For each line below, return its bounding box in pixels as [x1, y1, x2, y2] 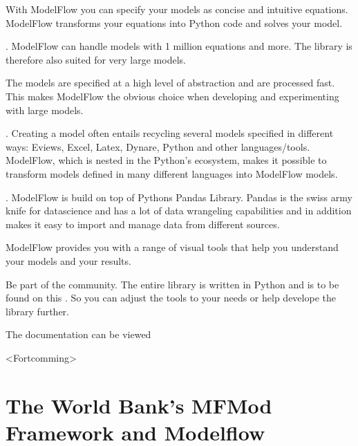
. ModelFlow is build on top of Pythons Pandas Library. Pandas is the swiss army [6, 189, 352, 204]
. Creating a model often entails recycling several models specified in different [6, 126, 334, 140]
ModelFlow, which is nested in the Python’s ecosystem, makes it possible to [6, 153, 327, 167]
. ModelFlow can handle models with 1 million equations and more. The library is [6, 39, 352, 53]
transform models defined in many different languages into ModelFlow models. [6, 166, 338, 180]
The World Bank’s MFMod [6, 391, 272, 419]
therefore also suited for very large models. [6, 52, 186, 66]
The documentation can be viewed [6, 327, 151, 342]
